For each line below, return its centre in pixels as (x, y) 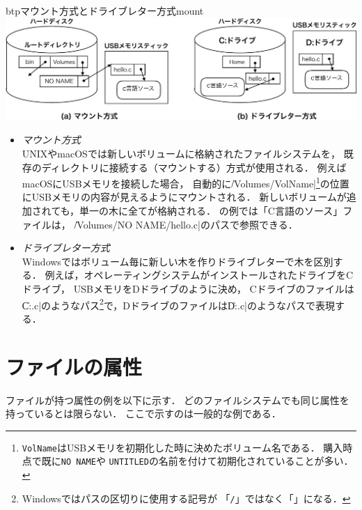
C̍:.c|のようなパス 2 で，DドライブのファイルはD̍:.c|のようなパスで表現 (179, 304)
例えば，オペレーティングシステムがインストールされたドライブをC (199, 275)
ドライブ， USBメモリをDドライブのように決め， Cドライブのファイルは (188, 288)
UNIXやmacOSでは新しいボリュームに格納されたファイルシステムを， (181, 153)
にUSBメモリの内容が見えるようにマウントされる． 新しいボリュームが (184, 197)
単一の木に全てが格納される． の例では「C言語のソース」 (211, 210)
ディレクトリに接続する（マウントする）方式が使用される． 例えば (194, 167)
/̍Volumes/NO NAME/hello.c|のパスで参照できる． (186, 224)
